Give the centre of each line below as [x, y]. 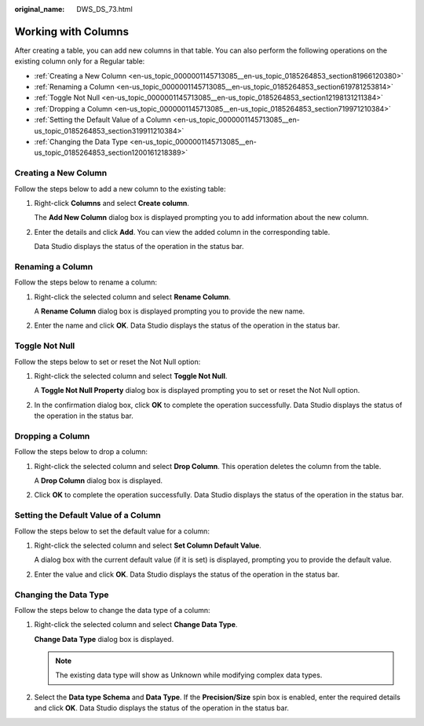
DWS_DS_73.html [104, 9]
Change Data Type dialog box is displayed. [104, 639]
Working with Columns [72, 31]
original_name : [40, 9]
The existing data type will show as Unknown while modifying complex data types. [189, 675]
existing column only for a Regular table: [80, 61]
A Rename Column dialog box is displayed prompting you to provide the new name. [170, 311]
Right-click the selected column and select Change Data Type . [136, 625]
